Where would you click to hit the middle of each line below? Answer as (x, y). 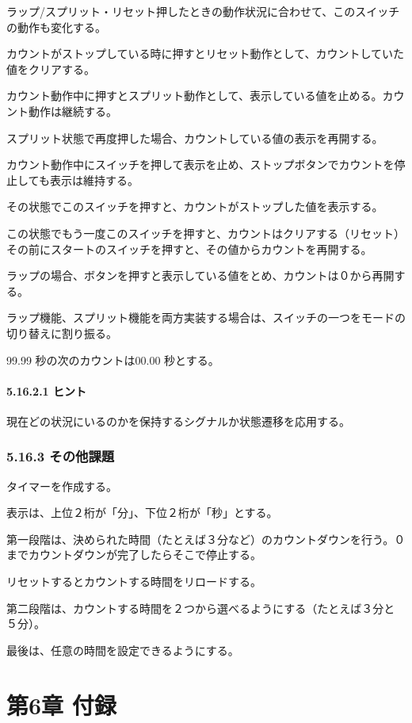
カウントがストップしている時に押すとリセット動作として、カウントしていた (206, 54)
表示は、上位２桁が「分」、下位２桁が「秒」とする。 (142, 513)
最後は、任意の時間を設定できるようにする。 (123, 650)
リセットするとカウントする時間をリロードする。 (134, 581)
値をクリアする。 (51, 69)
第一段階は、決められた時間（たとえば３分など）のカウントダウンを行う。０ (206, 539)
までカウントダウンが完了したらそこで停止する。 (134, 555)
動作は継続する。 (72, 111)
